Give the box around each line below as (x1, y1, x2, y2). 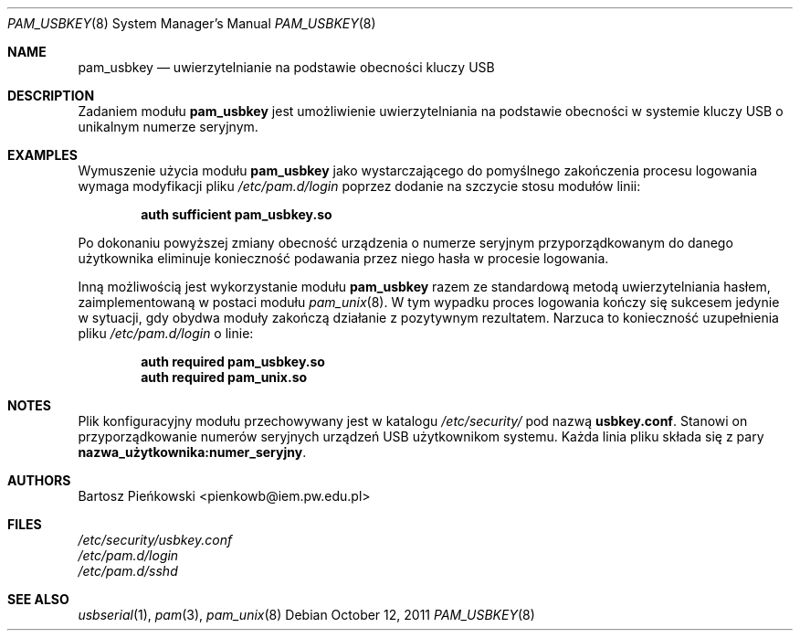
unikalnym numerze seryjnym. (78, 119, 258, 134)
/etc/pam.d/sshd (78, 563, 178, 579)
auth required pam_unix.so (141, 369, 308, 385)
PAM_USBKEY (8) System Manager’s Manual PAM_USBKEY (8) (7, 16, 376, 31)
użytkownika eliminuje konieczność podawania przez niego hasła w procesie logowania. (78, 250, 609, 266)
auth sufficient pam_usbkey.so (141, 207, 332, 222)
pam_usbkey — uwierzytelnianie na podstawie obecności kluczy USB (78, 59, 495, 75)
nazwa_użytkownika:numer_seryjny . (78, 444, 307, 460)
